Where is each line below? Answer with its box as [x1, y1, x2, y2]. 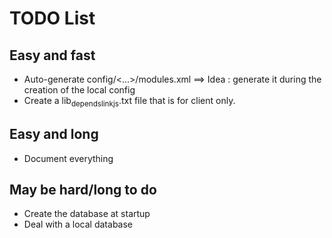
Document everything [23, 152, 114, 164]
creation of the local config [23, 84, 136, 96]
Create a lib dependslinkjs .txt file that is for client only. [23, 95, 236, 109]
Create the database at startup [23, 208, 151, 220]
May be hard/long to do [9, 182, 157, 198]
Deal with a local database [23, 218, 134, 231]
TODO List [9, 7, 96, 30]
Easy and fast [9, 47, 96, 64]
